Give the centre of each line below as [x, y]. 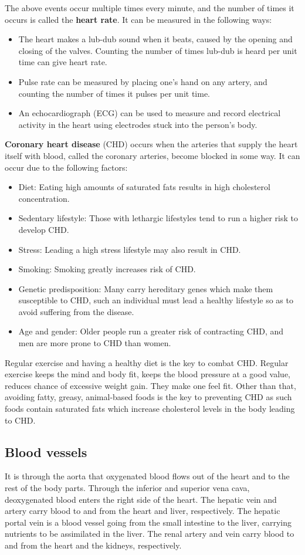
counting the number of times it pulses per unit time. [114, 93]
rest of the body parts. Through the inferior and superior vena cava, [127, 488]
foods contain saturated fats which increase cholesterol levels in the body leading [150, 409]
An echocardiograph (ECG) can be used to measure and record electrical [150, 113]
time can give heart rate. [63, 62]
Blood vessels [46, 451]
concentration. [44, 198]
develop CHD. [44, 229]
